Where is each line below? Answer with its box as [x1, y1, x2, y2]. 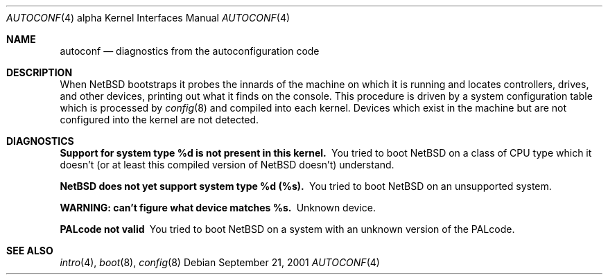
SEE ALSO [6, 245, 53, 256]
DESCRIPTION [6, 67, 73, 78]
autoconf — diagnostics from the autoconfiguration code [60, 45, 320, 57]
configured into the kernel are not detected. [60, 114, 259, 125]
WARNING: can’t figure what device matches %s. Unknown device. [60, 202, 376, 213]
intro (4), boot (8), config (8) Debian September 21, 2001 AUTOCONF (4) [60, 256, 380, 268]
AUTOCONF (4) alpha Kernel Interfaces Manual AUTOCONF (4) [6, 12, 290, 24]
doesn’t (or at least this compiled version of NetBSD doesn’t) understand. [60, 159, 394, 170]
